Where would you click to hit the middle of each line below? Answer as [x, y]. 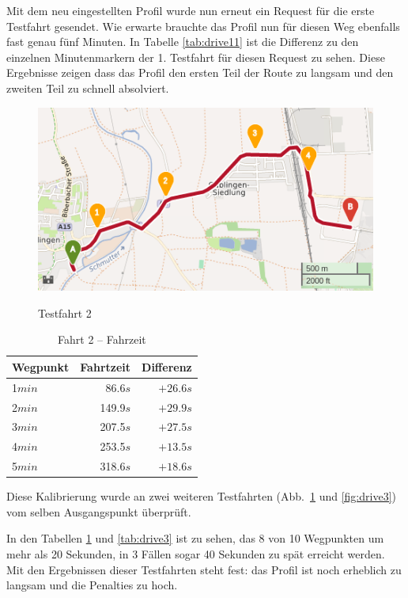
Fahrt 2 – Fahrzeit [102, 339]
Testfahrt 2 [65, 312]
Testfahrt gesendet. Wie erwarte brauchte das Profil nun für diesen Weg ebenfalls [203, 26]
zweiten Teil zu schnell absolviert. [88, 88]
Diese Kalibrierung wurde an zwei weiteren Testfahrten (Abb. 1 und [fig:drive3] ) [201, 496]
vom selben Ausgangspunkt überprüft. [99, 511]
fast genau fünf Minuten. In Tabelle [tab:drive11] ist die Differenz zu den [183, 42]
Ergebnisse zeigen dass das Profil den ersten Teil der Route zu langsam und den [200, 72]
